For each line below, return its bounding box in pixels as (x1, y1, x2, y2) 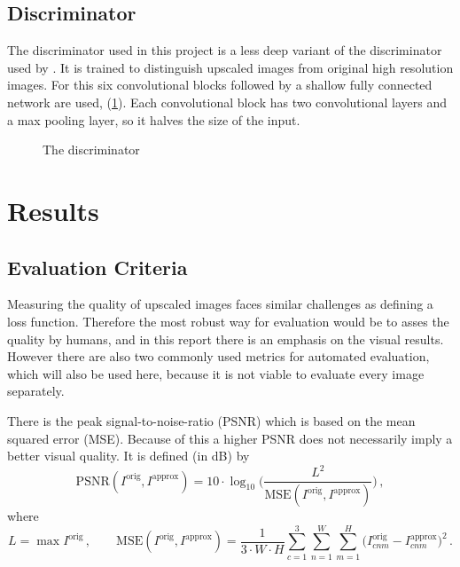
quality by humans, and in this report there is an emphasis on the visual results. (7, 329, 444, 348)
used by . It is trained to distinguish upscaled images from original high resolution (7, 58, 454, 76)
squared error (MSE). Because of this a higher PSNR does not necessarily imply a (7, 429, 453, 447)
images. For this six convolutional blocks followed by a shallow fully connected (7, 75, 433, 94)
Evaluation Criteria (7, 253, 188, 280)
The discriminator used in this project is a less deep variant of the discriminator (7, 41, 442, 59)
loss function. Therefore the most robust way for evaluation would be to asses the (7, 311, 449, 330)
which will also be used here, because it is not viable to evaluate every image (7, 364, 425, 382)
